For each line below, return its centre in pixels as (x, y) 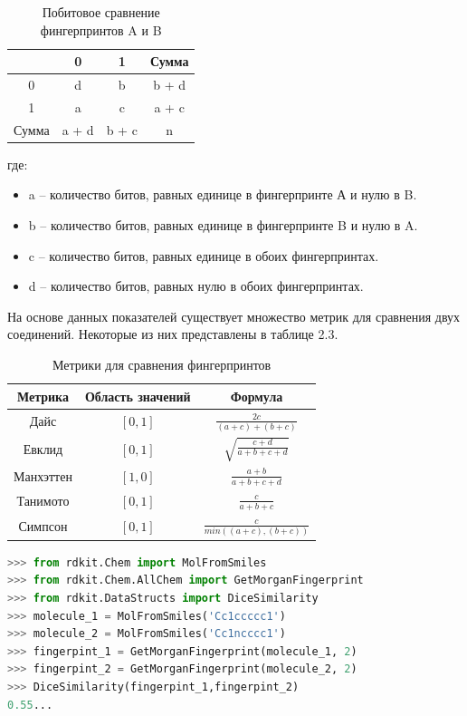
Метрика (43, 396)
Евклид (43, 448)
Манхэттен (43, 475)
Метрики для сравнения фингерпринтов (162, 364)
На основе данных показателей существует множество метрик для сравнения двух (234, 316)
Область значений (138, 396)
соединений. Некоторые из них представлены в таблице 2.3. (173, 334)
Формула (257, 396)
